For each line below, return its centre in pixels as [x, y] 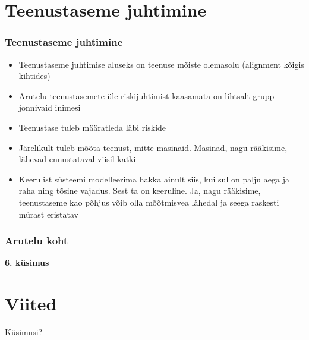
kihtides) [34, 76]
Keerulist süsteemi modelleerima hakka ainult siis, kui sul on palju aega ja [154, 179]
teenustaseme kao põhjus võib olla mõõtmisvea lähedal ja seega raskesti [149, 202]
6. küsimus [27, 262]
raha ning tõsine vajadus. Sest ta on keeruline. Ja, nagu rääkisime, [140, 191]
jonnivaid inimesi [50, 107]
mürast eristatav [48, 214]
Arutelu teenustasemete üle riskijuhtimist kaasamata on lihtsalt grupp [146, 95]
